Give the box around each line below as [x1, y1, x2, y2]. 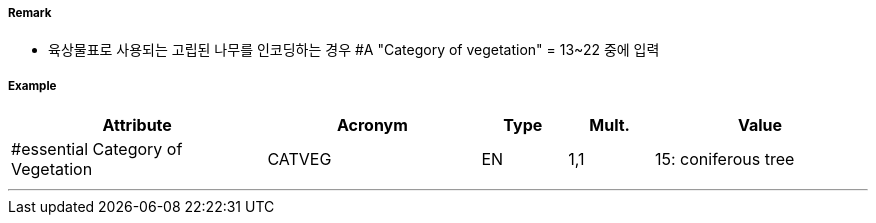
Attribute [102, 115, 172, 136]
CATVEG [267, 149, 332, 170]
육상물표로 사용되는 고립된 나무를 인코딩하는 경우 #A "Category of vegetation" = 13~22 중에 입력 [48, 41, 660, 59]
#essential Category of [11, 139, 183, 160]
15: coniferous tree [654, 149, 795, 170]
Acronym [336, 115, 408, 136]
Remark [8, 6, 52, 20]
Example [8, 78, 57, 93]
